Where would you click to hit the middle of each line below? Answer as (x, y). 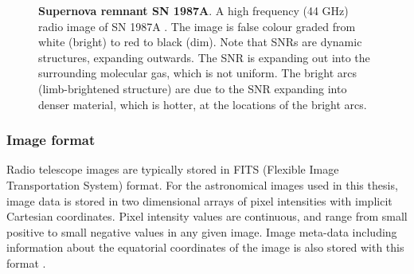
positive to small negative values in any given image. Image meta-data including (202, 231)
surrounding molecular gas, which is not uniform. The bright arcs (197, 73)
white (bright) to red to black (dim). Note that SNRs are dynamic (200, 42)
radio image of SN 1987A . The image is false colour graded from (197, 26)
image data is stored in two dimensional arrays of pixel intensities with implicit (199, 200)
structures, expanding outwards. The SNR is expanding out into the (204, 57)
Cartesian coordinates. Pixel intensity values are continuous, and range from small (207, 216)
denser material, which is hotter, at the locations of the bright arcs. (203, 104)
